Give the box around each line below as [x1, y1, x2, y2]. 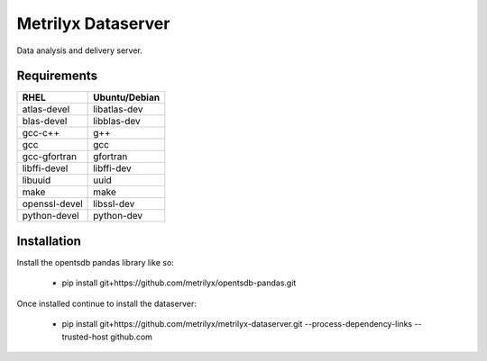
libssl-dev [93, 198, 135, 211]
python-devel [22, 210, 80, 222]
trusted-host [61, 331, 108, 342]
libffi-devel [22, 162, 69, 175]
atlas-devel [22, 104, 70, 116]
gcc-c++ [22, 127, 60, 140]
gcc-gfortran [22, 150, 78, 163]
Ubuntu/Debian [93, 91, 161, 104]
